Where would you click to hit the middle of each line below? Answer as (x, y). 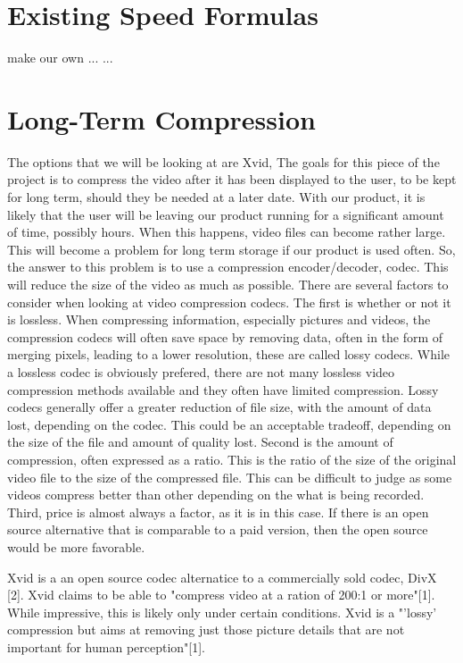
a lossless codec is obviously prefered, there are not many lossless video (201, 371)
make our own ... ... (60, 58)
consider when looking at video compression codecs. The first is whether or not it (229, 302)
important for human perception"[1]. (107, 646)
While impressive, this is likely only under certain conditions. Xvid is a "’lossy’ (222, 612)
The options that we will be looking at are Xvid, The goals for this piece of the (223, 161)
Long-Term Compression (161, 118)
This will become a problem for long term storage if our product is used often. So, (231, 249)
